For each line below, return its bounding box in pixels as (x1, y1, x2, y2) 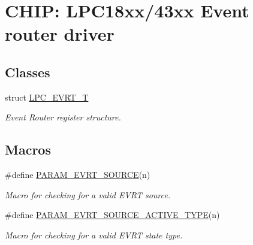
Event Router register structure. (5, 111, 121, 123)
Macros (5, 140, 51, 159)
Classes (5, 62, 50, 81)
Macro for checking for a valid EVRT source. (5, 188, 170, 201)
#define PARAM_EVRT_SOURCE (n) (5, 168, 150, 181)
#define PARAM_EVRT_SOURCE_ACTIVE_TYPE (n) (5, 208, 220, 221)
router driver (5, 22, 115, 46)
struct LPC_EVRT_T (5, 90, 89, 103)
